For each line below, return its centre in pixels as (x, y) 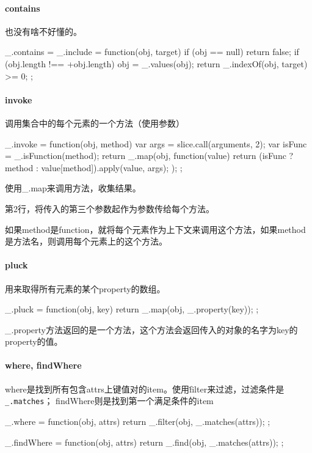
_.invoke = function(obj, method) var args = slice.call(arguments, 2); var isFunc (156, 143)
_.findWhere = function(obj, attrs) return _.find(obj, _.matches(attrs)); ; (144, 442)
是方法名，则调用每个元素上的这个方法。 (86, 241)
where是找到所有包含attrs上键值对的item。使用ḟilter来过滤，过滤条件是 (145, 389)
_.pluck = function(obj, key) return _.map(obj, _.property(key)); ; (132, 309)
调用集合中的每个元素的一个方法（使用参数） (95, 123)
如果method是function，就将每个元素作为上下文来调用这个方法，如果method (155, 229)
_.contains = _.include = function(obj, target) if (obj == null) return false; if (152, 52)
